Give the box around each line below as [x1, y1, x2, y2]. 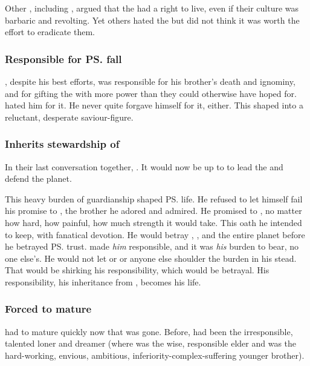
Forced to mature [5, 301, 92, 316]
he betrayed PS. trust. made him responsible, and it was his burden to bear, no [5, 240, 299, 253]
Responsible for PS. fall [5, 51, 122, 66]
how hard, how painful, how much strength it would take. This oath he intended [5, 216, 302, 228]
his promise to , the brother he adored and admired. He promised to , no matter [5, 204, 302, 217]
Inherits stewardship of [5, 136, 120, 151]
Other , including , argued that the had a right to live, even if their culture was [5, 2, 299, 14]
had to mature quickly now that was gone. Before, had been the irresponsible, [5, 325, 293, 338]
